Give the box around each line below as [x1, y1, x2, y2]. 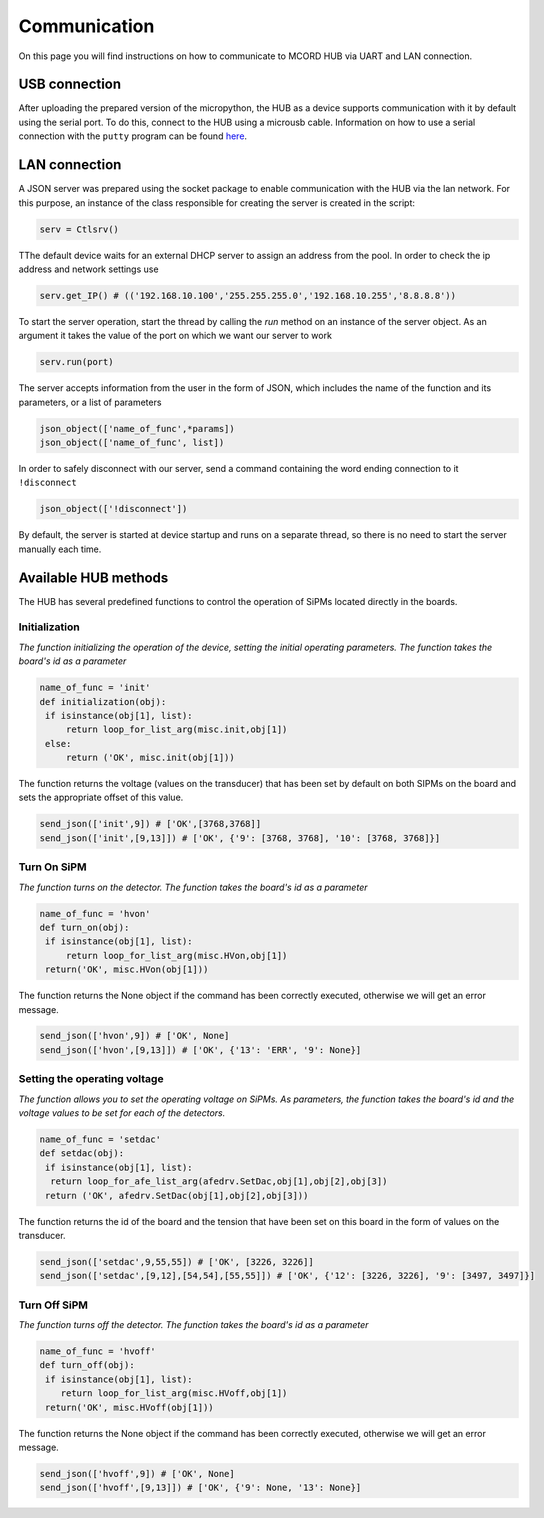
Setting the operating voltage [18, 1072, 164, 1086]
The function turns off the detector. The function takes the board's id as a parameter [18, 1319, 369, 1331]
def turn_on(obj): [39, 921, 130, 933]
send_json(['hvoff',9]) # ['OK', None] [39, 1468, 235, 1479]
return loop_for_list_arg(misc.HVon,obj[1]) [65, 950, 288, 961]
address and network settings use [18, 263, 159, 275]
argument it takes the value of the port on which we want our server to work [18, 330, 332, 342]
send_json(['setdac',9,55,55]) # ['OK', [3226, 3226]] [39, 1256, 314, 1267]
